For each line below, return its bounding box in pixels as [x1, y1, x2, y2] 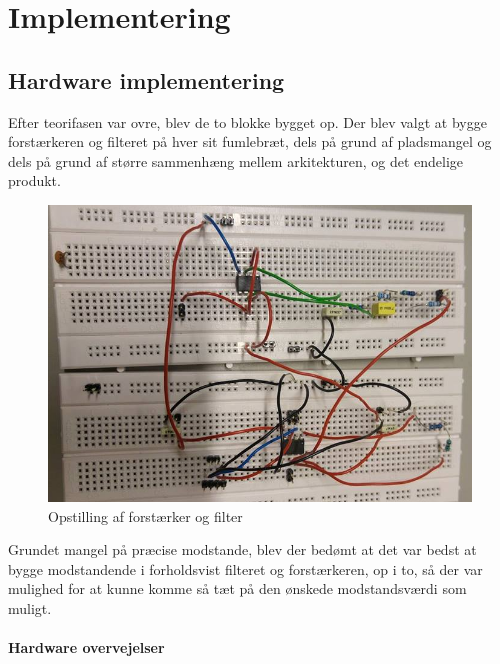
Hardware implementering [8, 64, 285, 95]
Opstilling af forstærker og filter [48, 505, 243, 526]
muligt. [8, 597, 52, 618]
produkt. [8, 170, 61, 191]
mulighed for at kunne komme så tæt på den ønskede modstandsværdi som [8, 578, 467, 599]
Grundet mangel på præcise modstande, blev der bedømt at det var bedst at [8, 539, 477, 560]
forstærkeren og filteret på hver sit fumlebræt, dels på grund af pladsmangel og [8, 131, 492, 152]
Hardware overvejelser [8, 637, 165, 658]
